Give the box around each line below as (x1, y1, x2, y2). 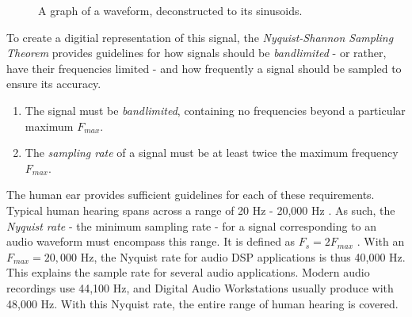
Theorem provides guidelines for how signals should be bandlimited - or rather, (6, 44, 387, 61)
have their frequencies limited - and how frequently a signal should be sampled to (6, 59, 402, 76)
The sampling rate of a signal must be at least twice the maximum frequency (25, 144, 399, 161)
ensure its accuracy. (6, 75, 101, 92)
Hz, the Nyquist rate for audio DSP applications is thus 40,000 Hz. (80, 248, 406, 265)
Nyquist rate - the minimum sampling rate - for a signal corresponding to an (6, 217, 377, 234)
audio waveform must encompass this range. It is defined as (6, 233, 296, 250)
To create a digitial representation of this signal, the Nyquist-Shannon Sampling (6, 29, 394, 45)
